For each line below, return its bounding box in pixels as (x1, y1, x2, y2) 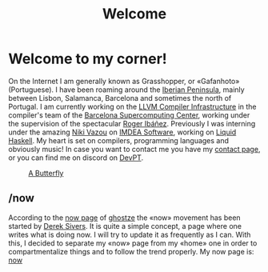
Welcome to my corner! (8, 50, 168, 68)
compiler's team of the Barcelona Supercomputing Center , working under (8, 110, 250, 120)
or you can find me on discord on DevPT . (8, 153, 144, 162)
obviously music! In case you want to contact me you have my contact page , (8, 144, 261, 154)
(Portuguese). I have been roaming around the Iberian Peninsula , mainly (8, 85, 246, 94)
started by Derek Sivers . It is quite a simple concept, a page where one (8, 221, 242, 230)
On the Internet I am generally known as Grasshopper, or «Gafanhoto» (8, 76, 240, 86)
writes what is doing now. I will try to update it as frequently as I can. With (8, 230, 251, 239)
